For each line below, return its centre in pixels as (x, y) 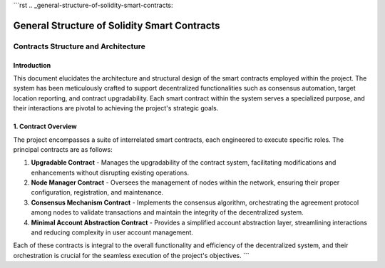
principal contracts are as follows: (63, 149)
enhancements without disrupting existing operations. (110, 172)
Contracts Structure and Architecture (79, 46)
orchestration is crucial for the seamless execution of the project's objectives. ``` (131, 255)
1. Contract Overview (45, 127)
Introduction (32, 65)
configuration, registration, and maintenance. (97, 192)
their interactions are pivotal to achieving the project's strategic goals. (116, 108)
